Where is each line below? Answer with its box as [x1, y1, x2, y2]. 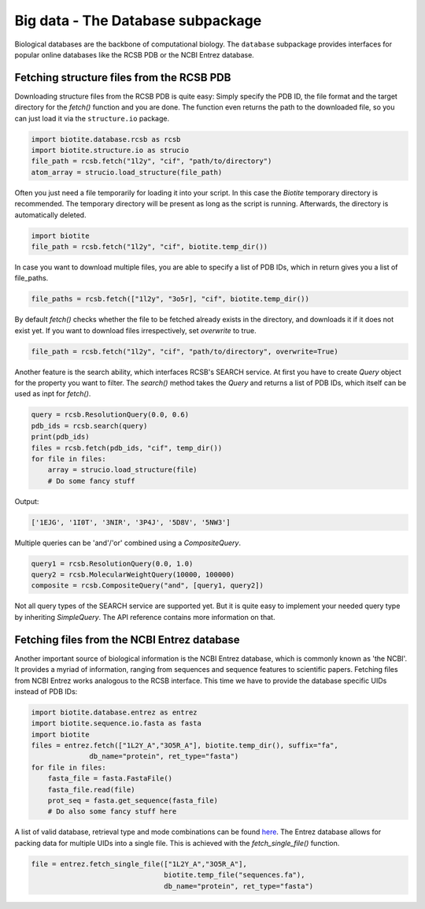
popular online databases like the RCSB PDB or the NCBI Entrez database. [14, 50, 255, 59]
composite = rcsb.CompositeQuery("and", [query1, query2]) [31, 581, 264, 590]
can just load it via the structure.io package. [14, 113, 169, 123]
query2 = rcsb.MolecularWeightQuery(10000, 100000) [31, 570, 235, 579]
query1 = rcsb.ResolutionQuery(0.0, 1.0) [31, 559, 194, 568]
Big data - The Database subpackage [14, 12, 262, 29]
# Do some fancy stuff [47, 477, 135, 485]
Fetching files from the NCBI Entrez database [14, 633, 240, 646]
